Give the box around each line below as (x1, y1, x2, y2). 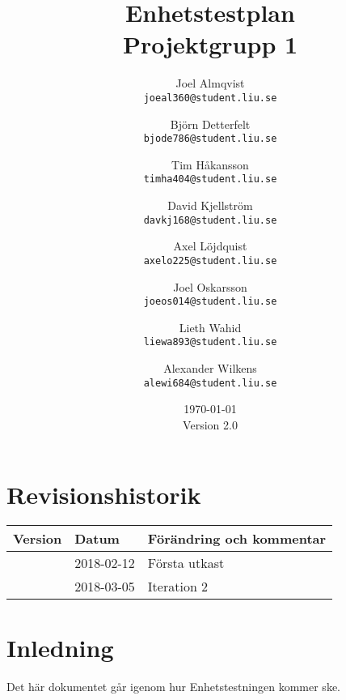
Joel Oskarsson (173, 278, 247, 295)
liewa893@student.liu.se (143, 336, 277, 348)
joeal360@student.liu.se (143, 92, 277, 104)
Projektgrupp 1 (122, 28, 298, 61)
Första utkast (147, 553, 225, 573)
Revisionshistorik (6, 477, 201, 510)
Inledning (6, 630, 114, 664)
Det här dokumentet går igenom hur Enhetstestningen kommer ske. (6, 677, 340, 694)
